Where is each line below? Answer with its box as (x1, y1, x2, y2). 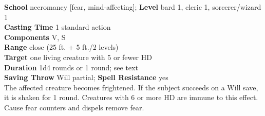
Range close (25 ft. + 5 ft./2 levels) (4, 42, 119, 52)
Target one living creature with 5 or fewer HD (4, 51, 152, 62)
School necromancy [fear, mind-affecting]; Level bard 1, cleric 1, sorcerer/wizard (4, 2, 261, 12)
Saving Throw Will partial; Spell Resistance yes (4, 72, 168, 83)
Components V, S (4, 31, 66, 42)
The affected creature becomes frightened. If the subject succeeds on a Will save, (4, 82, 258, 92)
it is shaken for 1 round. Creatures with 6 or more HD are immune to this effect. (4, 92, 258, 103)
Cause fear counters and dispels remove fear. (4, 102, 144, 112)
